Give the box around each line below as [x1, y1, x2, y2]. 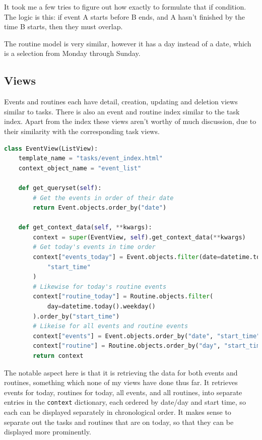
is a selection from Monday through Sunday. [4, 48, 141, 58]
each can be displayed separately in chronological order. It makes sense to [4, 407, 231, 417]
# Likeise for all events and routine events [33, 323, 188, 330]
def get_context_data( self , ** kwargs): [18, 224, 152, 231]
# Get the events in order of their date [33, 194, 174, 202]
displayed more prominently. [4, 426, 91, 437]
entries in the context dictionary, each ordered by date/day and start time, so [4, 397, 246, 407]
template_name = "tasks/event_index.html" [18, 155, 163, 162]
